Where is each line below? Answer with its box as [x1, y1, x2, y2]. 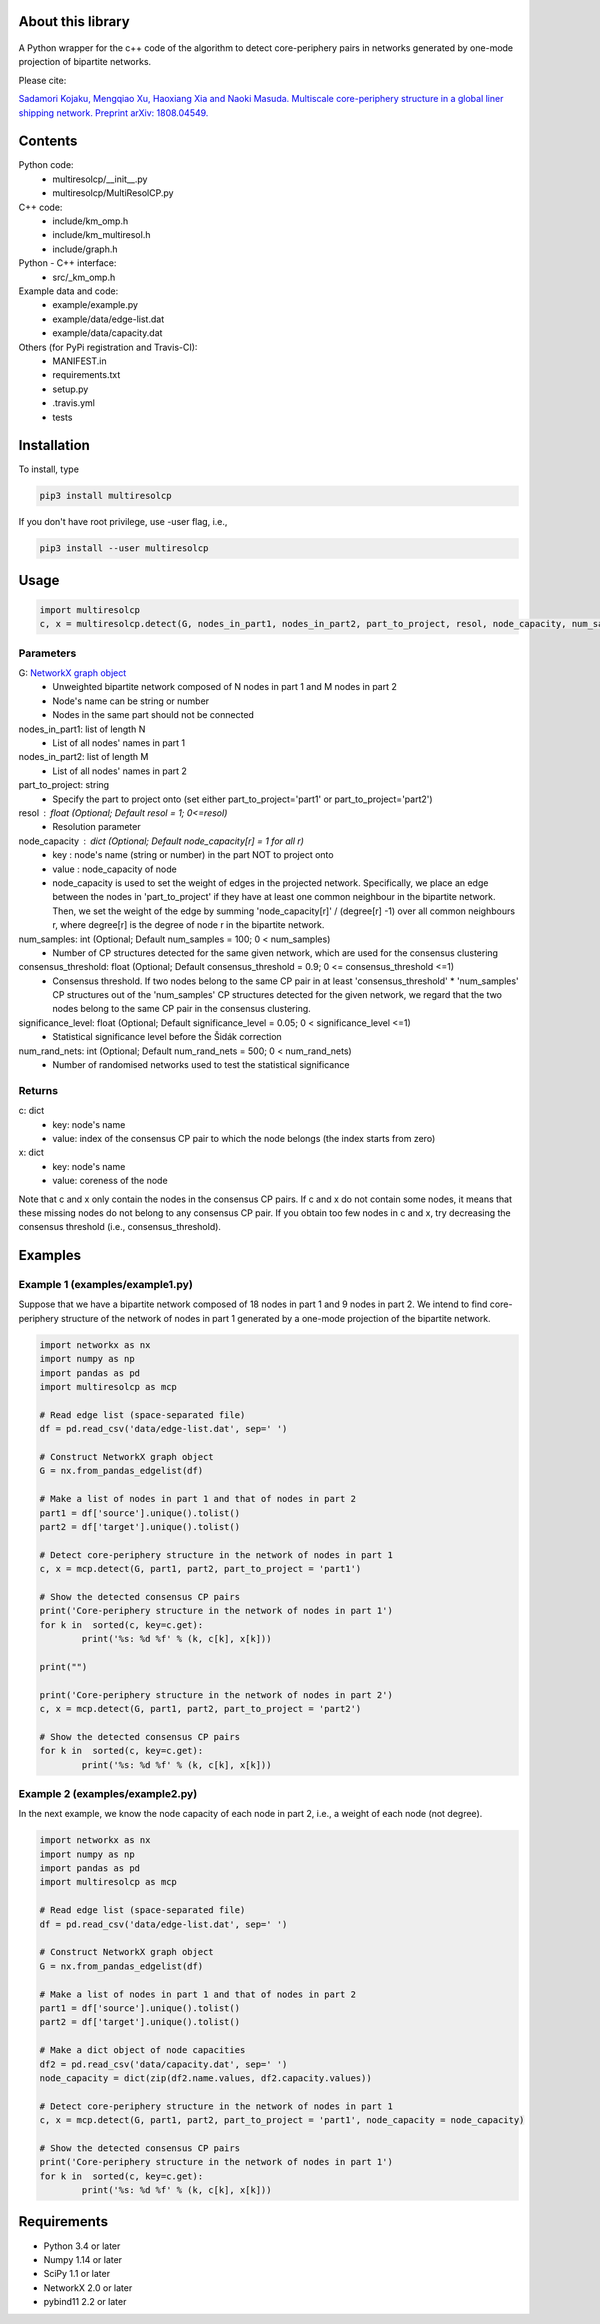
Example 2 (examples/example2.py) [18, 1786, 198, 1800]
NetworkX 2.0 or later [43, 2281, 133, 2294]
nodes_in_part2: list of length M [18, 751, 149, 763]
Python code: [18, 159, 74, 171]
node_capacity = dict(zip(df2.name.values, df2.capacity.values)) [39, 2072, 372, 2084]
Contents [18, 133, 78, 150]
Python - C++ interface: [18, 257, 117, 269]
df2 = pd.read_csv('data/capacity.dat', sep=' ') [39, 2058, 288, 2070]
